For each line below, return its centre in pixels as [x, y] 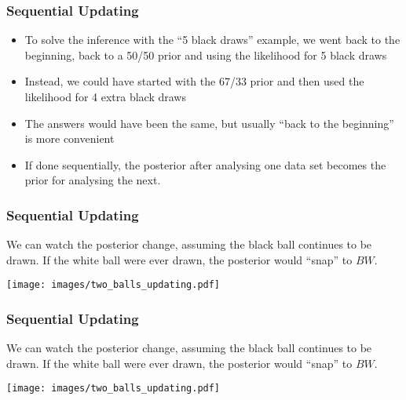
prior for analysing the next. [93, 180]
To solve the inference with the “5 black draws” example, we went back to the [212, 40]
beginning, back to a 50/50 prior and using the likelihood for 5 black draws [206, 55]
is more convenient [69, 138]
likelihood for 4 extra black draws [105, 96]
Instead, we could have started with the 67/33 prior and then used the [194, 81]
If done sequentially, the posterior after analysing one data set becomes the [205, 164]
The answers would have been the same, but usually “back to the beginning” [209, 123]
